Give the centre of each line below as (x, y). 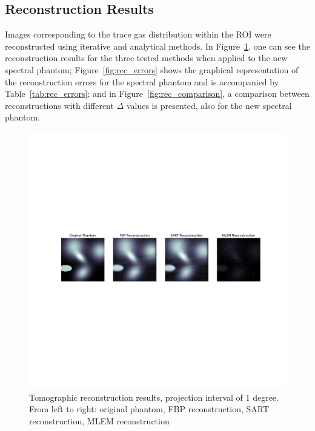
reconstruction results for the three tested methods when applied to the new (146, 58)
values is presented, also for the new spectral (209, 105)
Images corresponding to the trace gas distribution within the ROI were (138, 34)
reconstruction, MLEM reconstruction (99, 420)
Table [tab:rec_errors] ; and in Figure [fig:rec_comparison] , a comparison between (157, 94)
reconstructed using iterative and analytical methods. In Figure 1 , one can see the (157, 46)
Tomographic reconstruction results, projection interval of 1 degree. (154, 397)
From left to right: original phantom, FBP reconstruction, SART (149, 409)
